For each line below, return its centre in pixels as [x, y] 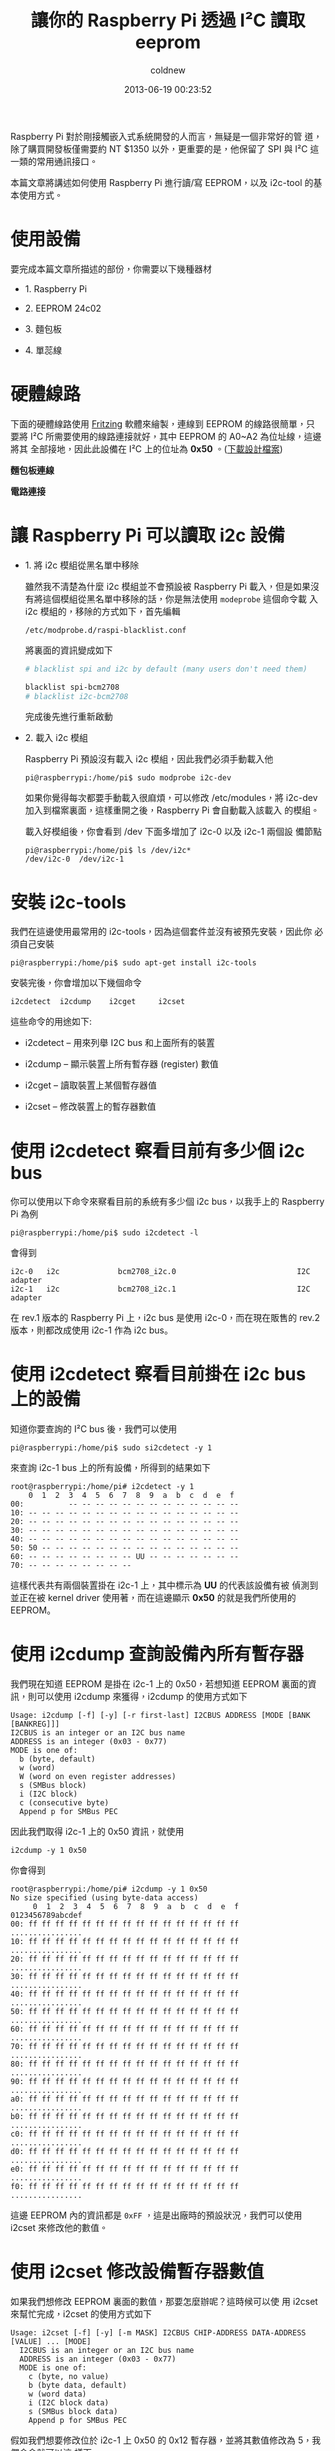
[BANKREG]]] [35, 1724]
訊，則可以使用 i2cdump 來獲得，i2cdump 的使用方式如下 [129, 1697]
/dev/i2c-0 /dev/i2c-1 [74, 859]
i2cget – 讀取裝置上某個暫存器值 [90, 1085]
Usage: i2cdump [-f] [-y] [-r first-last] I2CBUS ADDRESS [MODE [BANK [160, 1716]
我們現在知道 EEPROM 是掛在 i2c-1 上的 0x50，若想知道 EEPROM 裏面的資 [163, 1684]
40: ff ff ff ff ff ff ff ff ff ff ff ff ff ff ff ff [125, 1994]
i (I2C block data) [69, 2403]
